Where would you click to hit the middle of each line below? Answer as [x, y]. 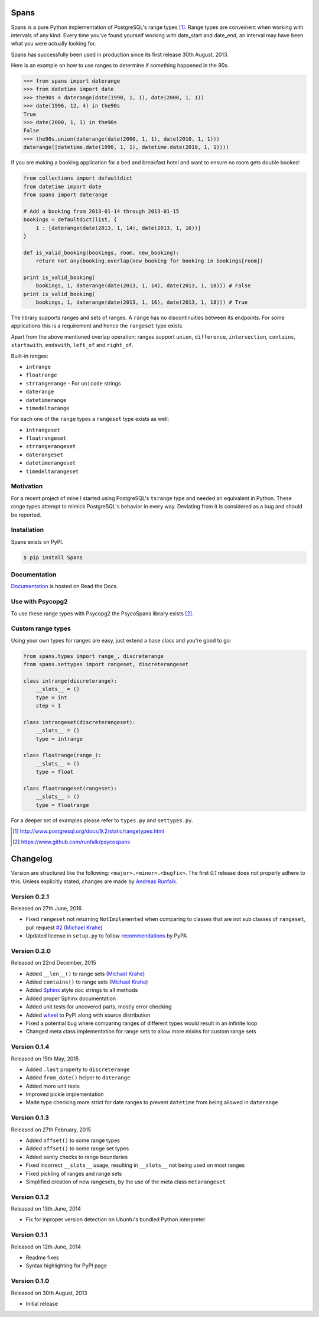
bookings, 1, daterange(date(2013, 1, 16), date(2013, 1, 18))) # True [142, 302]
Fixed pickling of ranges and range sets [74, 1173]
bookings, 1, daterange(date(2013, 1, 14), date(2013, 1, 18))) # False [143, 286]
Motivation [27, 486]
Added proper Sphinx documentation [71, 998]
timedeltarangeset [52, 471]
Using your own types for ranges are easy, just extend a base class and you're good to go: [121, 640]
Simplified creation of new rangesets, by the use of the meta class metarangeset [126, 1182]
